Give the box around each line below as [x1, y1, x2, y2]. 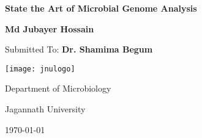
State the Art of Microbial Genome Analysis [5, 2, 197, 14]
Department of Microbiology [5, 82, 111, 95]
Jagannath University [5, 103, 86, 115]
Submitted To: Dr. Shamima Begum [5, 43, 153, 56]
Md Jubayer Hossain [5, 22, 94, 35]
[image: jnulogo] [5, 64, 75, 73]
